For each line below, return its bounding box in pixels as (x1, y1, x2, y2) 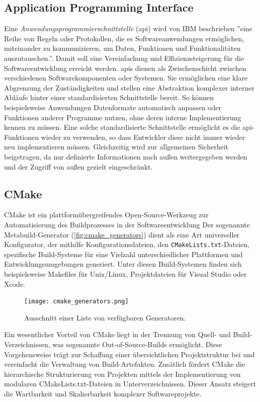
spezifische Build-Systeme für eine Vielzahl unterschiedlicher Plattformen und (4, 249, 243, 259)
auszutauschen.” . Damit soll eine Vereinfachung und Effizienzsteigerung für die (4, 52, 244, 63)
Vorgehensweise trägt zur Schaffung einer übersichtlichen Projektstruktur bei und (4, 349, 255, 359)
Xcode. (4, 278, 25, 289)
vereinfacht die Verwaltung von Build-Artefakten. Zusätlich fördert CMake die (4, 359, 245, 369)
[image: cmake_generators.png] (24, 298, 129, 305)
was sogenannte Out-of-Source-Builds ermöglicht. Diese (52, 339, 222, 349)
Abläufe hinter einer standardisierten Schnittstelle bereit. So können (4, 92, 214, 103)
